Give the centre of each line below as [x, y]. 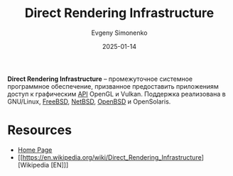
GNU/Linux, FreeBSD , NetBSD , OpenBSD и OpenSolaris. [89, 101]
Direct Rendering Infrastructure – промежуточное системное [100, 79]
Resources [40, 130]
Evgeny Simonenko [119, 33]
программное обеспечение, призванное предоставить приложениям [113, 86]
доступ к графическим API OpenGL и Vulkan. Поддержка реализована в [116, 94]
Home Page [35, 150]
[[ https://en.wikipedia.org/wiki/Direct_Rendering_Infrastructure [109, 157]
